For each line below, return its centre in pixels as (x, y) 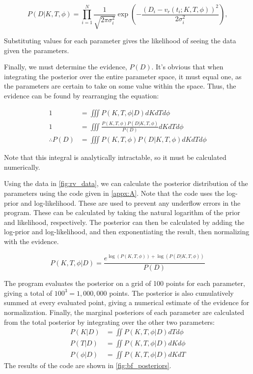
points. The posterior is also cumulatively (171, 293)
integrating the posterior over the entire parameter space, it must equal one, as (123, 76)
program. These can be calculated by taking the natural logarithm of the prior (122, 212)
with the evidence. (31, 241)
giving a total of (28, 293)
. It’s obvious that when (187, 67)
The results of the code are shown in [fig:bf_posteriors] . (88, 365)
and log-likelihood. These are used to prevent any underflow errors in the (131, 203)
